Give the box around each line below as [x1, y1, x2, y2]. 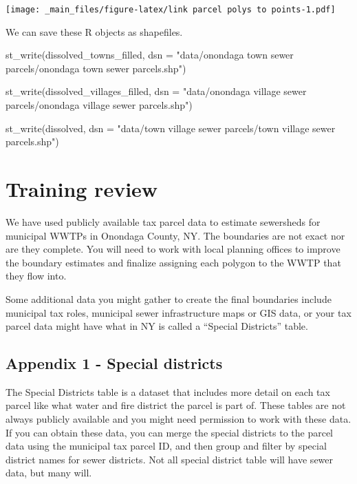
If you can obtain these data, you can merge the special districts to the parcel [6, 425, 333, 439]
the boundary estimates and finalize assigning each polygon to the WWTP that [6, 255, 341, 269]
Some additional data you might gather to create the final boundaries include [6, 291, 332, 306]
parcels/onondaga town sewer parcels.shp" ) [6, 61, 186, 75]
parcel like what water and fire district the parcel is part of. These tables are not [6, 398, 346, 412]
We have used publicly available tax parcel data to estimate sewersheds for [6, 214, 321, 229]
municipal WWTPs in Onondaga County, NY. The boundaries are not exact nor [6, 228, 345, 242]
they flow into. [6, 269, 67, 283]
